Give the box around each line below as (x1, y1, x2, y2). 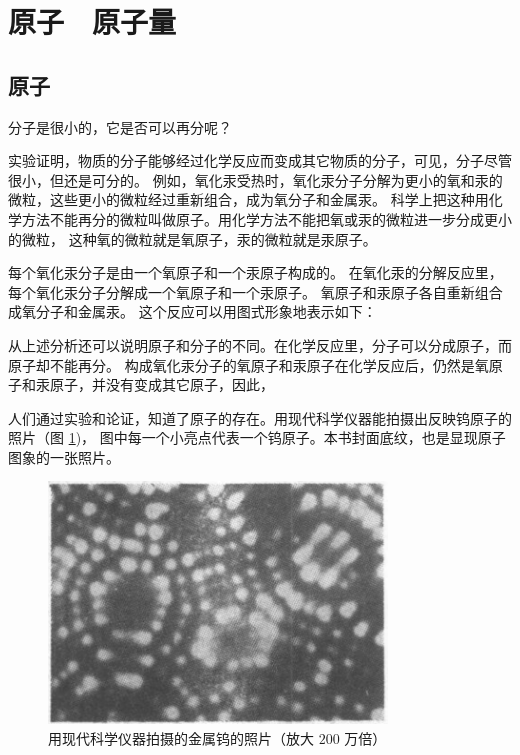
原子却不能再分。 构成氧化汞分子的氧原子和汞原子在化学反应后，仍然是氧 (8, 354, 489, 375)
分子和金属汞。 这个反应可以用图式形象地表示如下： (35, 301, 377, 322)
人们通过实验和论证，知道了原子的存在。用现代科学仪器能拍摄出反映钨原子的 (8, 407, 512, 428)
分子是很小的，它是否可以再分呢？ (8, 116, 232, 137)
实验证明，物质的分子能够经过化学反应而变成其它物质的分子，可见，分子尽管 (8, 150, 512, 171)
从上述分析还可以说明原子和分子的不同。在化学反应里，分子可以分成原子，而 (8, 334, 512, 355)
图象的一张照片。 (8, 446, 120, 467)
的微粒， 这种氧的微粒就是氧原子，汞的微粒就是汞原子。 (8, 228, 377, 249)
